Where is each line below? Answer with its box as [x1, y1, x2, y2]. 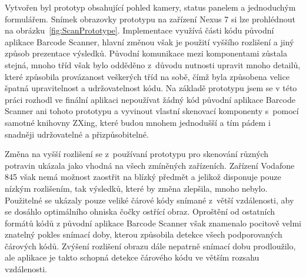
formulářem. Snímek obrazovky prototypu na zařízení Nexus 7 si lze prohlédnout [5, 12, 295, 25]
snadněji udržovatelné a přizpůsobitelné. [5, 128, 149, 140]
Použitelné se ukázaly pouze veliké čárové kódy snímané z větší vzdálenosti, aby [5, 193, 294, 206]
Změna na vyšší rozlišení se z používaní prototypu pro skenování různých [5, 148, 269, 160]
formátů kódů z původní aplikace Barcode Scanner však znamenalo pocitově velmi [5, 216, 302, 229]
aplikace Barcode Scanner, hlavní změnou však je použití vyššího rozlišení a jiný [5, 35, 294, 48]
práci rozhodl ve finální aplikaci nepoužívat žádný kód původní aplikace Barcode [5, 93, 295, 105]
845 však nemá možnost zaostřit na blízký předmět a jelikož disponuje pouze [5, 171, 281, 183]
